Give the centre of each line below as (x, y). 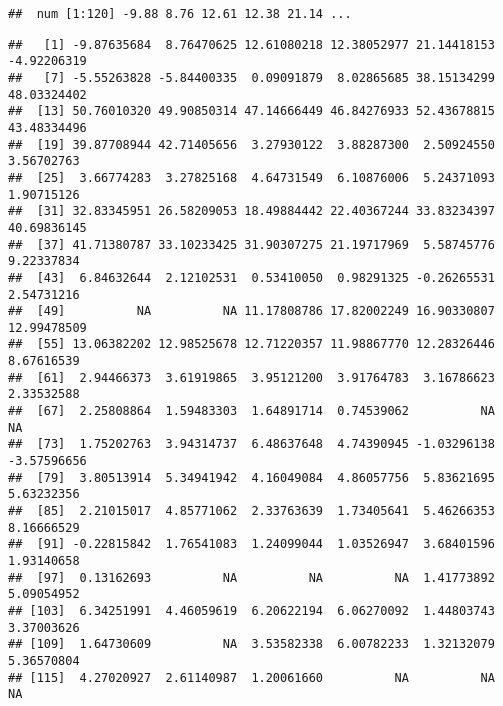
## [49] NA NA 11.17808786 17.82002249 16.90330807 (251, 311)
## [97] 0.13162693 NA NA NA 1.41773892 (251, 577)
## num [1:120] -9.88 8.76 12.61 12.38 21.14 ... (180, 14)
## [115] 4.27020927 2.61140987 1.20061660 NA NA (251, 677)
